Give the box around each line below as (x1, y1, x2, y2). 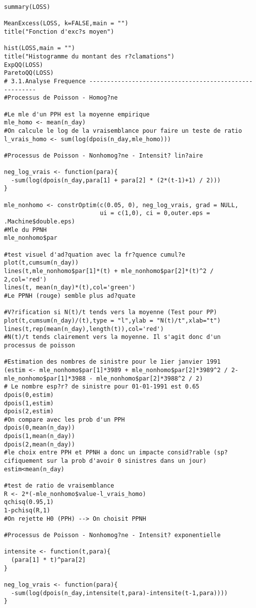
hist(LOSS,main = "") (4, 45, 75, 52)
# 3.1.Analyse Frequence (4, 77, 86, 85)
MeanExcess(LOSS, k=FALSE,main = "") (4, 20, 128, 27)
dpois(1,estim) (4, 399, 54, 407)
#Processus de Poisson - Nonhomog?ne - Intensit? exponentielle (4, 532, 221, 539)
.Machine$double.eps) (4, 218, 75, 225)
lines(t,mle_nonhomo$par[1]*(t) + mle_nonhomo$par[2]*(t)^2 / (4, 268, 214, 275)
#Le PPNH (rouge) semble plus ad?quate (4, 292, 135, 299)
